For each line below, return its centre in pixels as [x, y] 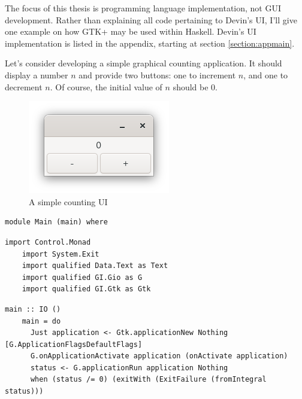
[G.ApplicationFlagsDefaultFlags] [74, 344]
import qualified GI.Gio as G [82, 277]
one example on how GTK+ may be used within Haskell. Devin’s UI [131, 31]
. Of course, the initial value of [106, 86]
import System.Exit [61, 254]
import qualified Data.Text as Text [95, 266]
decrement [24, 86]
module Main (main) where [56, 222]
